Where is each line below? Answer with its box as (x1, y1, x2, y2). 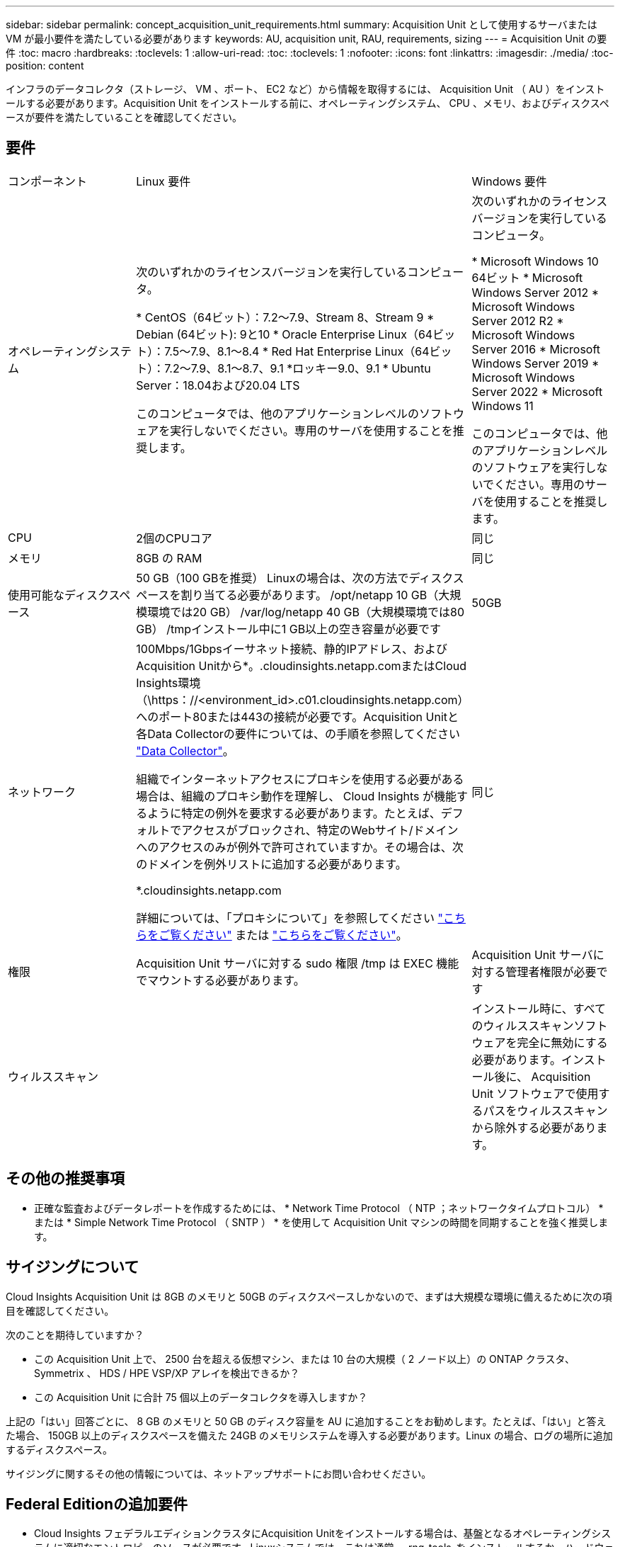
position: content (6, 59, 84, 72)
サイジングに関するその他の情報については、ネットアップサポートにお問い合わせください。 (6, 1467, 432, 1480)
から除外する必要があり (471, 1120, 597, 1135)
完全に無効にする (517, 1035, 608, 1050)
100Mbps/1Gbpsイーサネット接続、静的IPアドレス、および (136, 641, 447, 656)
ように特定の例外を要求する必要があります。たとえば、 (147, 805, 441, 820)
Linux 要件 (136, 174, 191, 188)
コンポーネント (8, 174, 88, 188)
